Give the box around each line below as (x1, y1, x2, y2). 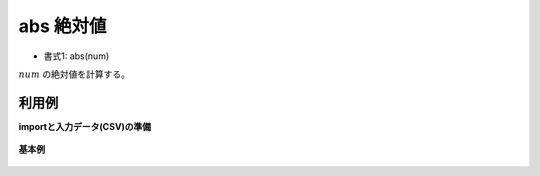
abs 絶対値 (18, 15, 107, 37)
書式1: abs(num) (43, 50, 110, 62)
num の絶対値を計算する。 (18, 68, 130, 80)
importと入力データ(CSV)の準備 (18, 120, 152, 132)
